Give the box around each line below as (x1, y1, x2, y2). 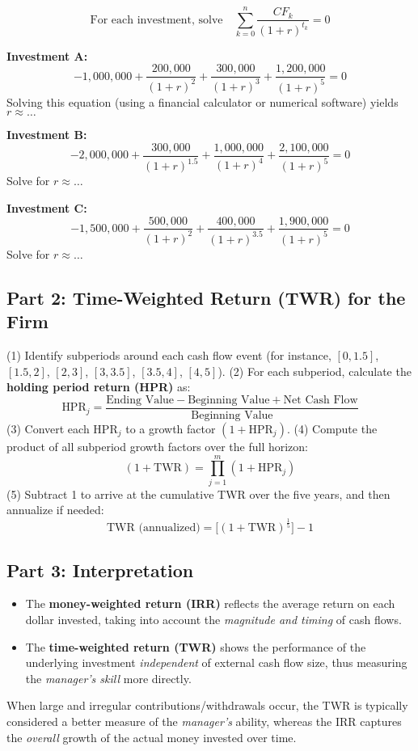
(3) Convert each (6, 420, 90, 437)
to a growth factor (125, 420, 216, 437)
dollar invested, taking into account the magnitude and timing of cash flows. (25, 611, 402, 628)
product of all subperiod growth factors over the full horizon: (6, 437, 309, 454)
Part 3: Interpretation (6, 557, 194, 582)
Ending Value (106, 394, 175, 406)
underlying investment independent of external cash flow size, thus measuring (25, 654, 407, 671)
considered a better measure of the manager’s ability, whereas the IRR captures (6, 712, 402, 729)
